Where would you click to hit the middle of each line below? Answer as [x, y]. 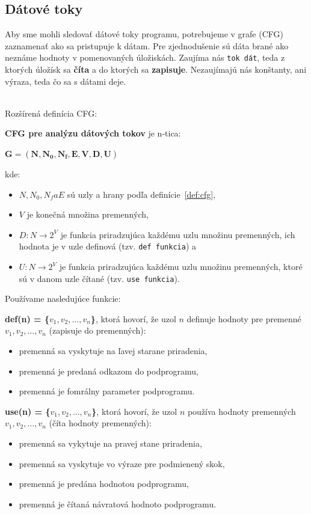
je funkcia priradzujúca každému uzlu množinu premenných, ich [178, 234]
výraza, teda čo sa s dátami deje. [66, 81]
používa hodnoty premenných [242, 411]
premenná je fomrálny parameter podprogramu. [107, 391]
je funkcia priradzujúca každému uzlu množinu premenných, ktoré [181, 267]
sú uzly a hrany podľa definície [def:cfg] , [141, 194]
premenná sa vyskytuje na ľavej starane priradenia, [113, 351]
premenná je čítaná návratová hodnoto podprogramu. [118, 503]
